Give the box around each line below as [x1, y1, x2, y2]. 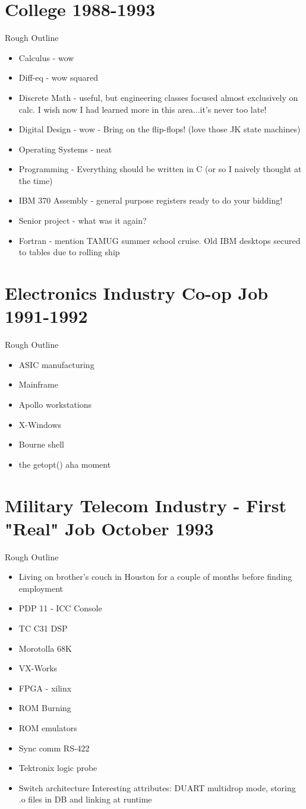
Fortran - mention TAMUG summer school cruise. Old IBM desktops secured [18, 234, 301, 246]
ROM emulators [18, 721, 77, 734]
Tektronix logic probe [18, 762, 97, 774]
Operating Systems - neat [18, 142, 112, 155]
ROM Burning [18, 702, 71, 714]
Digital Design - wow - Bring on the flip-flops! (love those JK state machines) [18, 123, 301, 135]
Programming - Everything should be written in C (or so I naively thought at [18, 163, 302, 175]
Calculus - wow [18, 51, 74, 64]
